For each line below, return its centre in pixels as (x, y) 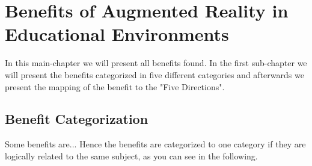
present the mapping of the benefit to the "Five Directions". (115, 86)
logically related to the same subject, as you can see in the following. (131, 155)
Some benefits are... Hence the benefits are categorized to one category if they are (155, 144)
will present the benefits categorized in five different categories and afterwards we (154, 74)
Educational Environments (117, 34)
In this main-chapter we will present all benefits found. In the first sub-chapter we (156, 63)
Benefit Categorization (77, 119)
